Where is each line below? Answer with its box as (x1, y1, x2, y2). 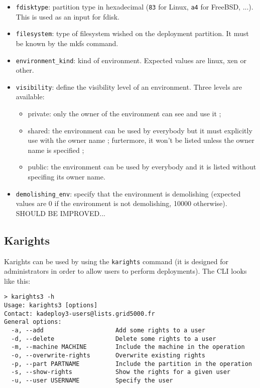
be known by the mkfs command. (16, 38, 118, 48)
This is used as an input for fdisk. (16, 11, 119, 22)
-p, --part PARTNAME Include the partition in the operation (11, 360, 252, 367)
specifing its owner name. (28, 171, 105, 181)
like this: (4, 275, 31, 286)
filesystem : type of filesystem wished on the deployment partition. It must (16, 28, 249, 39)
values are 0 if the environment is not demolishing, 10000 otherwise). (16, 198, 227, 209)
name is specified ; (28, 144, 84, 155)
